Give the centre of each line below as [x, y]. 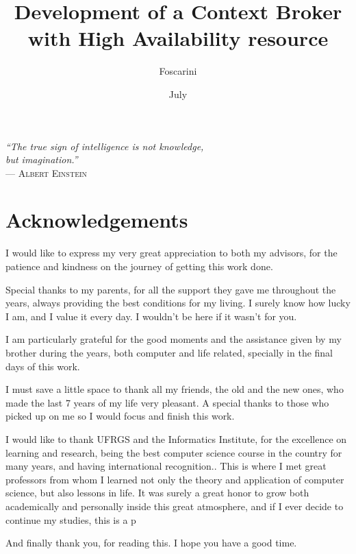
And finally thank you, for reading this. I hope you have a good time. [151, 543]
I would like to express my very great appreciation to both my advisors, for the [171, 253]
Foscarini [178, 71]
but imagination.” [42, 159]
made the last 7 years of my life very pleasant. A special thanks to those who [167, 402]
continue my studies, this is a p [71, 519]
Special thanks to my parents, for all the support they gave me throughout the [171, 289]
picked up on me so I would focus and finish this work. [120, 416]
